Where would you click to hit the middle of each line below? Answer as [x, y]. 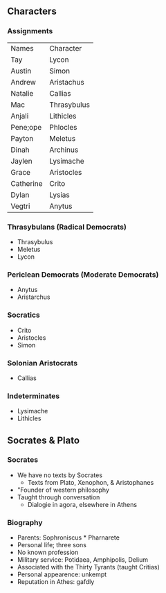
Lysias [60, 195]
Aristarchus [34, 297]
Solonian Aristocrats [43, 363]
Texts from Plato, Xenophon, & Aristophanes [91, 482]
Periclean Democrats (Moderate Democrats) [83, 275]
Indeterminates [34, 396]
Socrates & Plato [44, 440]
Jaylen [21, 161]
